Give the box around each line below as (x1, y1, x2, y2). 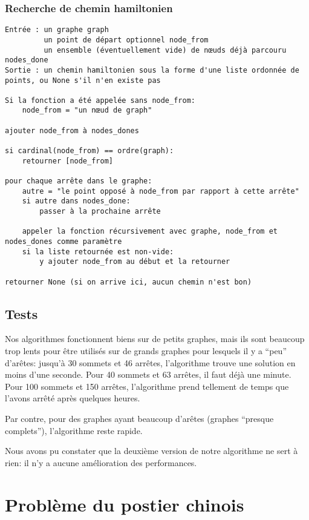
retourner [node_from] (22, 156, 113, 165)
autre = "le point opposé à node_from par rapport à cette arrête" (22, 186, 299, 196)
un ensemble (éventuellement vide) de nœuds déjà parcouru (44, 45, 287, 54)
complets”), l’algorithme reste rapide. (5, 424, 143, 436)
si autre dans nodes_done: (22, 197, 131, 206)
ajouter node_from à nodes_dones (5, 126, 139, 135)
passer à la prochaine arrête (39, 207, 161, 216)
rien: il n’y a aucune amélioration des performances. (5, 456, 197, 469)
